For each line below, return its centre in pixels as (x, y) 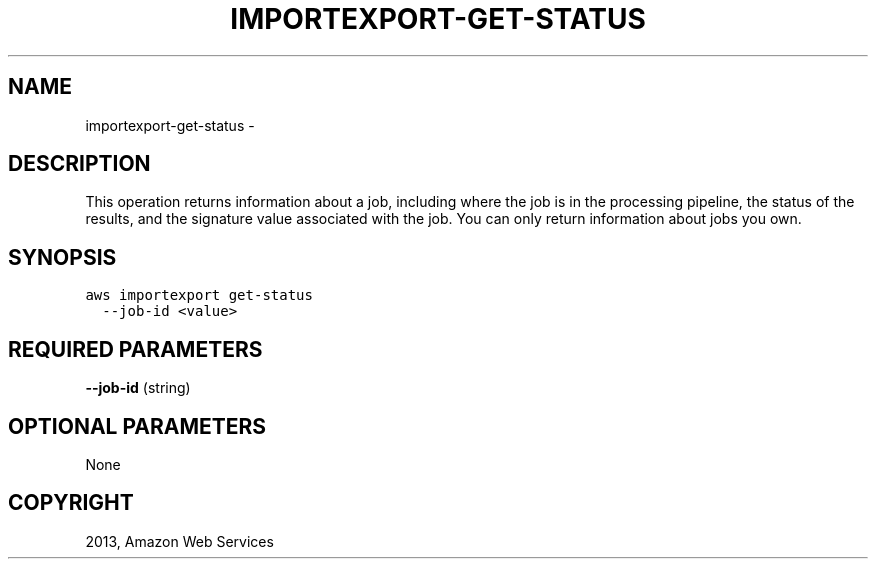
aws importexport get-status (199, 295)
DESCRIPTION (79, 164)
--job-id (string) (138, 388)
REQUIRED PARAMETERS (135, 349)
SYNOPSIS (62, 257)
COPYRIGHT (71, 503)
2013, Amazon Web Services (179, 541)
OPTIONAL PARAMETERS (137, 426)
